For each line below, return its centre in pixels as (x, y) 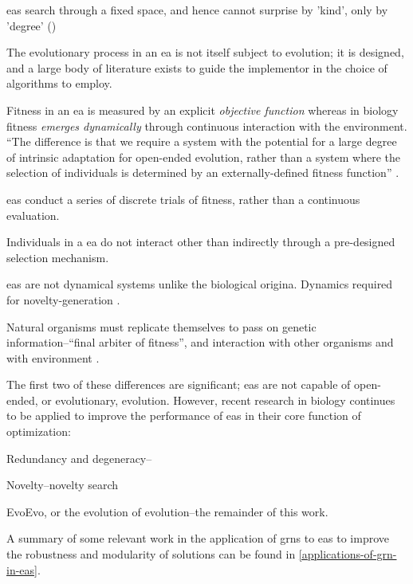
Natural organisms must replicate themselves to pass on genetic (161, 326)
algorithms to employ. (59, 83)
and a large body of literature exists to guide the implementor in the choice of (197, 67)
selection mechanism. (58, 257)
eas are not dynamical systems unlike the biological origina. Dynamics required (200, 284)
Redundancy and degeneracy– (79, 458)
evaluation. (33, 215)
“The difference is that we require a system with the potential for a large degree (202, 141)
